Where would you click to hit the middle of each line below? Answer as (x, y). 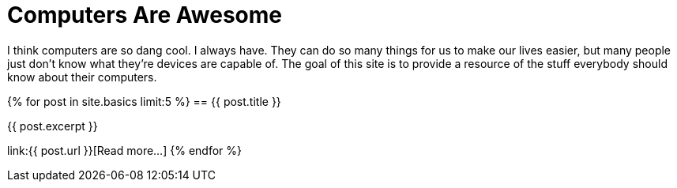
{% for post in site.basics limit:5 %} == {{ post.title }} (144, 101)
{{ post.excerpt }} (53, 126)
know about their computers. (82, 77)
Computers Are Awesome (145, 15)
